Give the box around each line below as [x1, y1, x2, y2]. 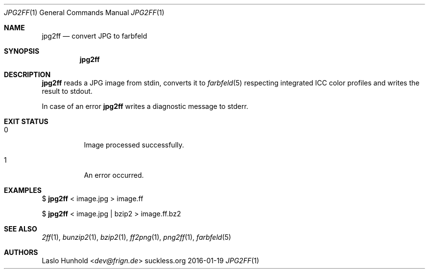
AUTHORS [4, 248, 38, 256]
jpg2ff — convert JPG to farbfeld [42, 32, 147, 40]
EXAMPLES [4, 186, 42, 194]
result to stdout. [42, 87, 93, 95]
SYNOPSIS [4, 47, 40, 55]
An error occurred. [84, 171, 144, 179]
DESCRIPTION [4, 70, 51, 79]
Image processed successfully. [84, 141, 184, 149]
